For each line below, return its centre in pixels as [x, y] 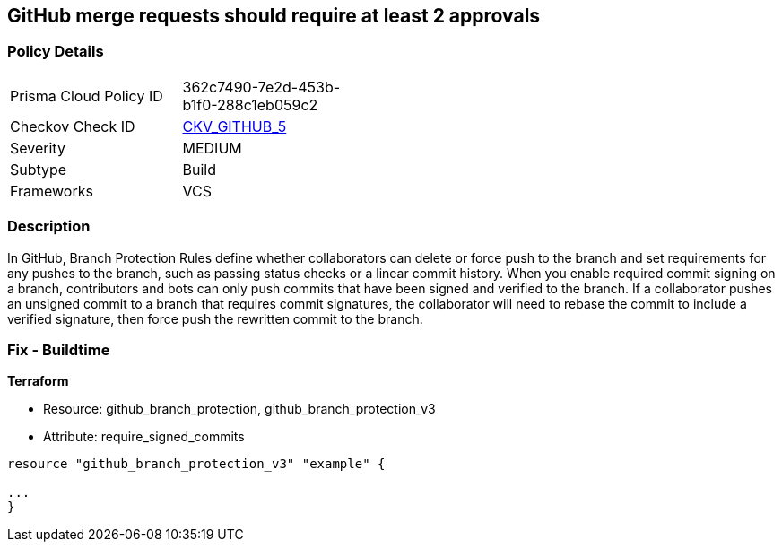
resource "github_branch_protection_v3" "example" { [196, 464]
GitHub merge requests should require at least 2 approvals [274, 16]
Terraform [38, 381]
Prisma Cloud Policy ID [87, 96]
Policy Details [56, 52]
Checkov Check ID [73, 126]
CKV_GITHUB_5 [235, 126]
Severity [38, 148]
